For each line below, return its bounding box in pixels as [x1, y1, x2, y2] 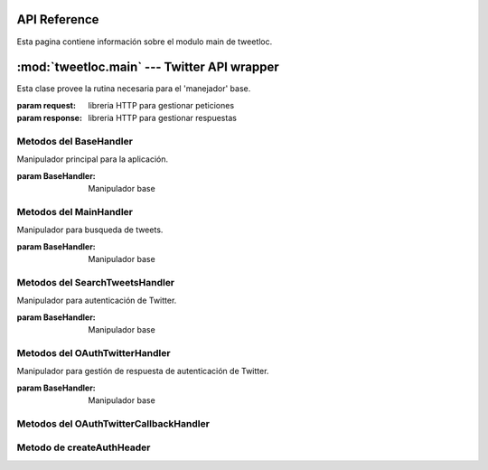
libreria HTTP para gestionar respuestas [88, 113, 237, 124]
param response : [16, 113, 83, 124]
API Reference [16, 12, 99, 27]
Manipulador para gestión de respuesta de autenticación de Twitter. [16, 366, 269, 377]
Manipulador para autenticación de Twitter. [16, 295, 177, 306]
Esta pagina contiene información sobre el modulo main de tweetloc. [16, 36, 273, 47]
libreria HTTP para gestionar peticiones [88, 99, 235, 110]
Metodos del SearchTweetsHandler [16, 276, 175, 288]
